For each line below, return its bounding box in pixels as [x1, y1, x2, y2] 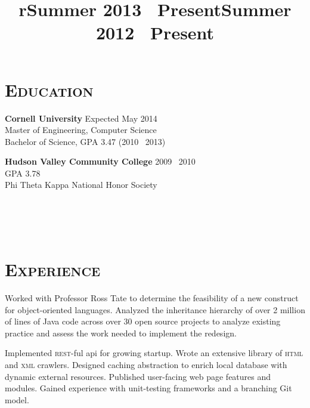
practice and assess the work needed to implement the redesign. [5, 326, 237, 339]
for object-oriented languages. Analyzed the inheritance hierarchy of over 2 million [5, 303, 305, 316]
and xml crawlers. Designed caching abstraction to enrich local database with [5, 358, 287, 370]
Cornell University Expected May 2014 [5, 112, 157, 124]
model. [5, 393, 29, 406]
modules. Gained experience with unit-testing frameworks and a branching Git [5, 382, 292, 394]
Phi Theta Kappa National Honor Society [5, 178, 157, 191]
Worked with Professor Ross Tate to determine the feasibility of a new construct [5, 291, 299, 304]
